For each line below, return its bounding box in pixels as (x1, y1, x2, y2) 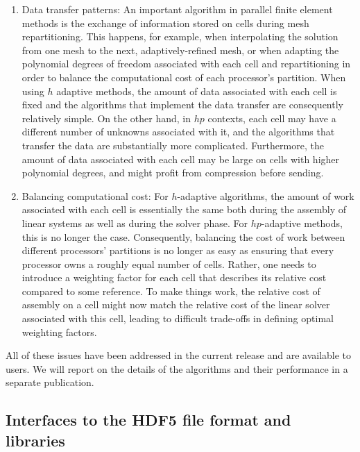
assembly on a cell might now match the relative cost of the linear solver (22, 297, 330, 312)
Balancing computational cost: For (22, 188, 169, 203)
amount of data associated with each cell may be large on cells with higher (22, 151, 340, 166)
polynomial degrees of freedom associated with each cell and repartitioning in (22, 56, 351, 71)
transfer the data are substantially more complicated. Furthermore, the (22, 137, 324, 152)
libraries (6, 429, 65, 451)
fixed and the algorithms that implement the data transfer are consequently (22, 97, 343, 112)
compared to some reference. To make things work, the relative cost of (22, 283, 320, 298)
